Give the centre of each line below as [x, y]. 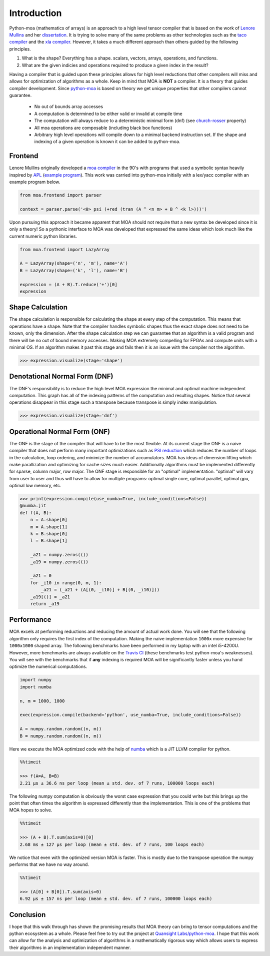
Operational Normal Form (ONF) [59, 431]
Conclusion [27, 915]
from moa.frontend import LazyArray [65, 249]
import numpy [36, 680]
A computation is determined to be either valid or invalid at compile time [108, 114]
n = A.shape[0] [49, 520]
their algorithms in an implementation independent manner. [70, 947]
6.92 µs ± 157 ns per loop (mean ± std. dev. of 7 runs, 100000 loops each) [116, 899]
